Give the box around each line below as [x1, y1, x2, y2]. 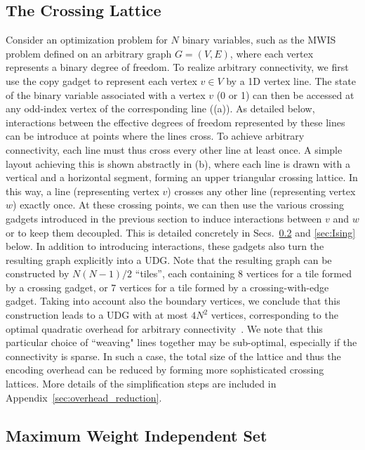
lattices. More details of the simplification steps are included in [6, 376, 277, 391]
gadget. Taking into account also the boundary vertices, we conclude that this [6, 293, 340, 308]
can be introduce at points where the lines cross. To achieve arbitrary [6, 128, 305, 143]
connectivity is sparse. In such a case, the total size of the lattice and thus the [6, 348, 341, 363]
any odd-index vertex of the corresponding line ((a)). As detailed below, [6, 101, 315, 116]
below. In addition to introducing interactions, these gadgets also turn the [6, 239, 324, 253]
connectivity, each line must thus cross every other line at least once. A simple [6, 142, 343, 157]
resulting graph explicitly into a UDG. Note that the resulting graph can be [6, 252, 332, 267]
